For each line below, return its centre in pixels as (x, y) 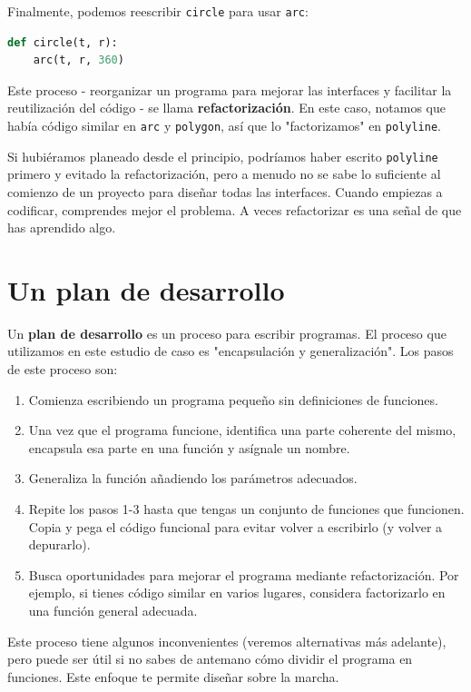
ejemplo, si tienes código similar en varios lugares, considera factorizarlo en (237, 593)
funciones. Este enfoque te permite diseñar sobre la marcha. (173, 676)
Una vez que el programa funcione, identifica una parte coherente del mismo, (242, 430)
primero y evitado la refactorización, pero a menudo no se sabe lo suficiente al (224, 174)
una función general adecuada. (113, 610)
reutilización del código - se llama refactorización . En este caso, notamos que (226, 108)
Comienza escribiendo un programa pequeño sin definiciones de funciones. (233, 399)
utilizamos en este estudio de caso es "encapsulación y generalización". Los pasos (231, 351)
